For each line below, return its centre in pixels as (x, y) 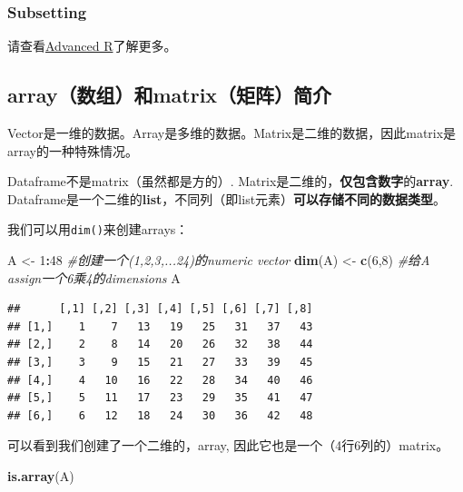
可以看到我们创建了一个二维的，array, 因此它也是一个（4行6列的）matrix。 (228, 445)
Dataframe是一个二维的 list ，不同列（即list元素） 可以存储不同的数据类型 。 (227, 198)
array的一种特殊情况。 (73, 150)
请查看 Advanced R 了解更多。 (92, 46)
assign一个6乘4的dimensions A (94, 277)
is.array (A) (41, 475)
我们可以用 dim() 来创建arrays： (98, 229)
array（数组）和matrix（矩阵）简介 (170, 95)
